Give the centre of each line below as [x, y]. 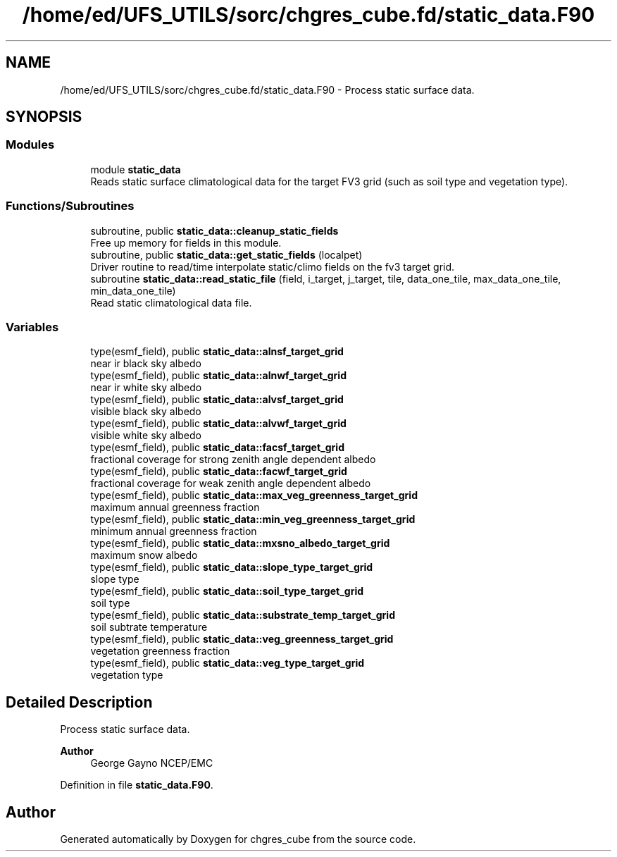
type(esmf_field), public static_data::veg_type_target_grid [228, 663]
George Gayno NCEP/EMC [152, 763]
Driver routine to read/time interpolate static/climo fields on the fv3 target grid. [273, 266]
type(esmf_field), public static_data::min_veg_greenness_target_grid [253, 519]
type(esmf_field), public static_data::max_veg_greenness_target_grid [254, 495]
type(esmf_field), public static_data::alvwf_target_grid [218, 424]
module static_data [136, 169]
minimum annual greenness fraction [174, 531]
